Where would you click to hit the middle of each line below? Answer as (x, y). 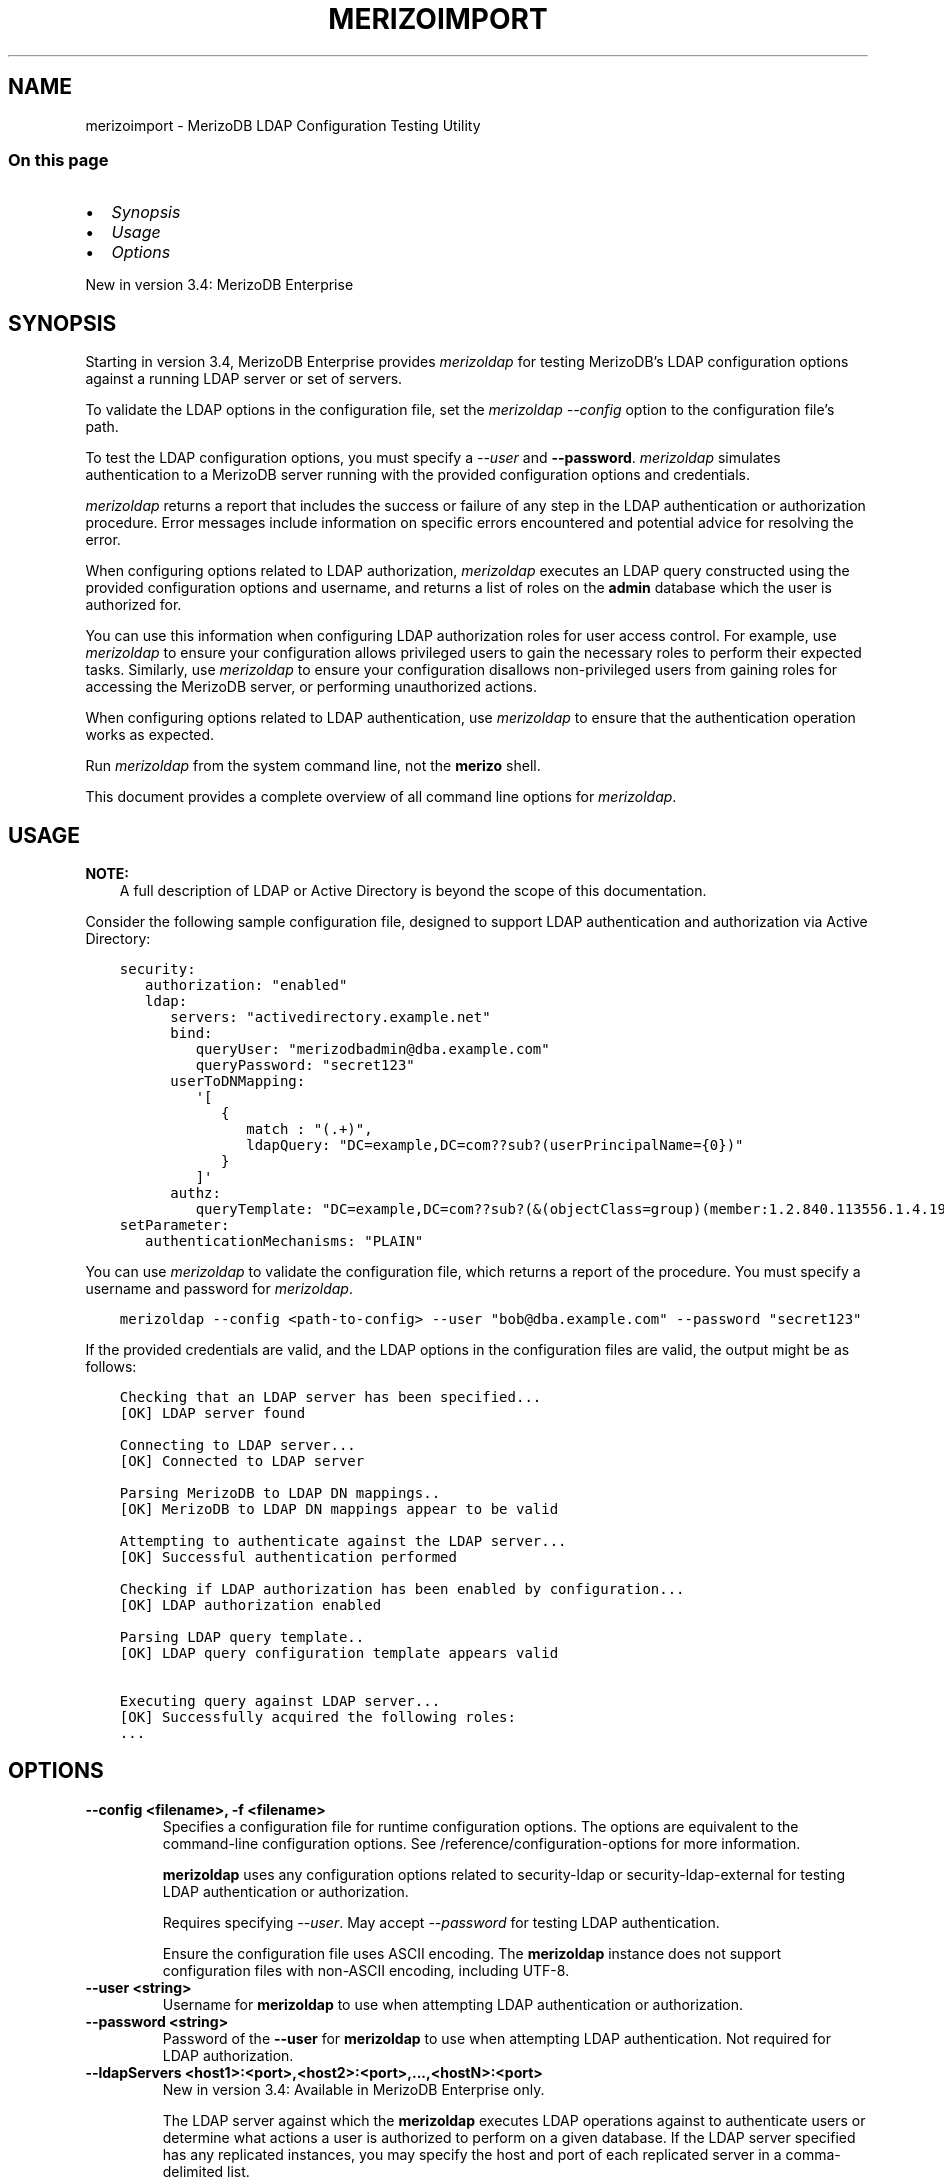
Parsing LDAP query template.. (242, 1637)
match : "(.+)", (309, 1129)
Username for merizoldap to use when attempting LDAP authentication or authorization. (453, 2004)
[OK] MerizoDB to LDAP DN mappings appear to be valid (339, 1509)
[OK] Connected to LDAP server (242, 1461)
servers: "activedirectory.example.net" (330, 1017)
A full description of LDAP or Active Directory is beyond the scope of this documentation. (413, 891)
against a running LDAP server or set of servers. (244, 379)
